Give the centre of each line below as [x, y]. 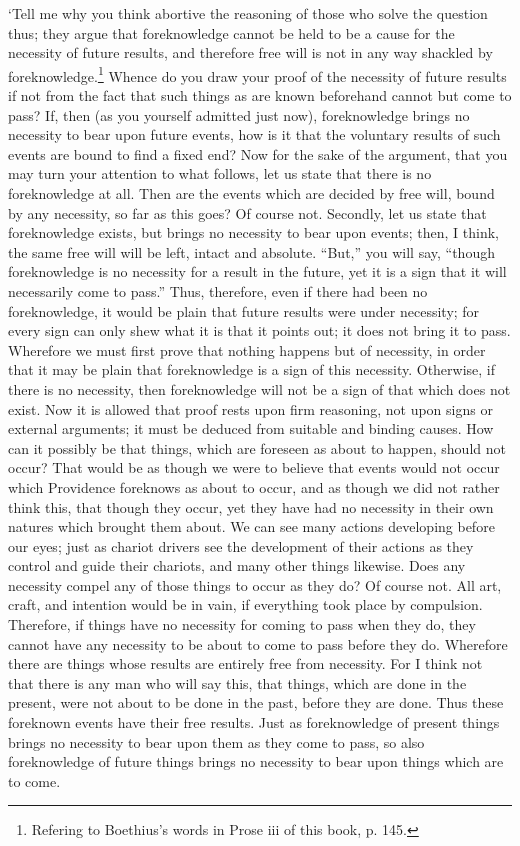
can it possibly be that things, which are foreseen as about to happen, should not [257, 447]
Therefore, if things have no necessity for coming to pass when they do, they [242, 624]
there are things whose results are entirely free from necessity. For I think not [245, 663]
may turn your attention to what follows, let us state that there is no [220, 173]
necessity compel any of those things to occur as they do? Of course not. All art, [255, 584]
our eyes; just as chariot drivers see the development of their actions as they [241, 545]
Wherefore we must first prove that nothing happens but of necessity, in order [247, 349]
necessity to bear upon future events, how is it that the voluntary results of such [254, 134]
